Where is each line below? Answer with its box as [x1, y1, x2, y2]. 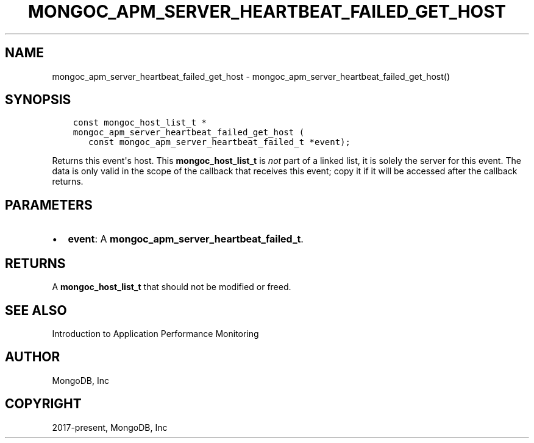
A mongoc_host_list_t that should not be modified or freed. [52, 282, 291, 292]
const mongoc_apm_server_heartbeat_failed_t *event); [88, 137, 351, 147]
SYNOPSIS [5, 92, 71, 108]
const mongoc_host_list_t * [73, 118, 207, 128]
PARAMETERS [5, 197, 93, 213]
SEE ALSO [5, 302, 67, 318]
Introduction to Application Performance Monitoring [52, 328, 259, 339]
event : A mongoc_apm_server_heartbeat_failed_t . [68, 233, 304, 246]
